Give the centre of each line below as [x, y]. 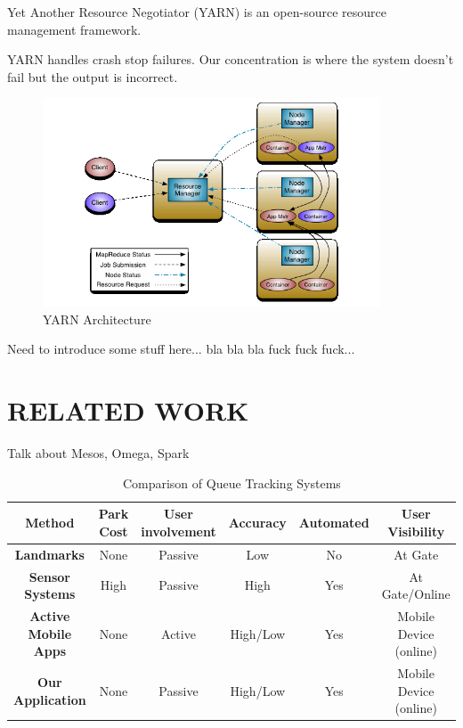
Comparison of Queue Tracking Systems [231, 483]
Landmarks [49, 554]
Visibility [416, 531]
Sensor [49, 576]
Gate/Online [416, 594]
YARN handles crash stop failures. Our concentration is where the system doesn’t [231, 59]
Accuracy [257, 523]
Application [50, 699]
